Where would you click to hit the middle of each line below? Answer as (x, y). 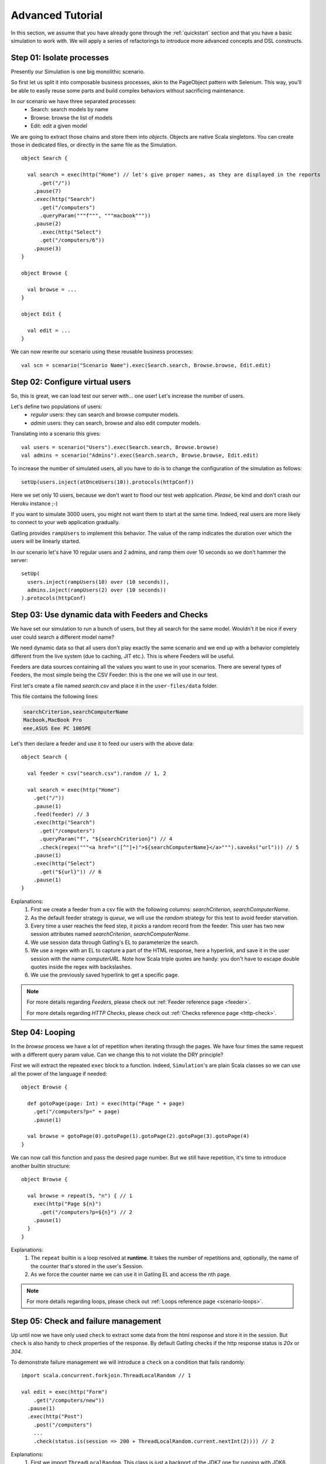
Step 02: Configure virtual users (71, 382)
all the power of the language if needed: (59, 1073)
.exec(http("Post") (55, 1417)
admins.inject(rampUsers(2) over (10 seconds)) (97, 590)
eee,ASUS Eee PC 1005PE (57, 728)
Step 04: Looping (43, 1033)
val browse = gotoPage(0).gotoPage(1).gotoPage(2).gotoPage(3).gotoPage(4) (138, 1136)
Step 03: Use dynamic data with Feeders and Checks (109, 615)
